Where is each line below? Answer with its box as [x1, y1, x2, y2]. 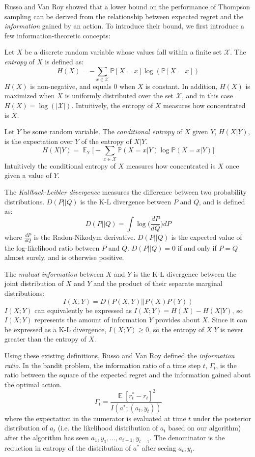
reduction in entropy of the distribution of [4, 442, 131, 453]
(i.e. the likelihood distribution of [57, 423, 158, 433]
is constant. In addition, [145, 81, 218, 91]
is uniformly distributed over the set [65, 90, 174, 101]
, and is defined [199, 196, 245, 206]
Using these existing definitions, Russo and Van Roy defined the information [4, 350, 235, 360]
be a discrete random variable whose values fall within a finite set [25, 47, 222, 57]
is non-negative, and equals [30, 81, 112, 91]
